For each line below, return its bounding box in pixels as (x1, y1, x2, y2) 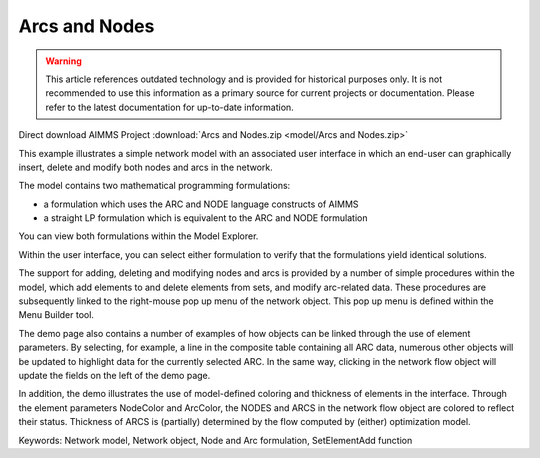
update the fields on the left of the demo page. (18, 369, 211, 381)
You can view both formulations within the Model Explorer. (18, 230, 259, 242)
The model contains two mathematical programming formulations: (18, 180, 291, 192)
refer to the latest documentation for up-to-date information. (45, 101, 294, 113)
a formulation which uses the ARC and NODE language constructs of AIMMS (43, 198, 359, 210)
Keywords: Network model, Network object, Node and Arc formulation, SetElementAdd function (18, 434, 413, 446)
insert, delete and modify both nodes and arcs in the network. (18, 161, 274, 173)
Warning (45, 55, 82, 67)
